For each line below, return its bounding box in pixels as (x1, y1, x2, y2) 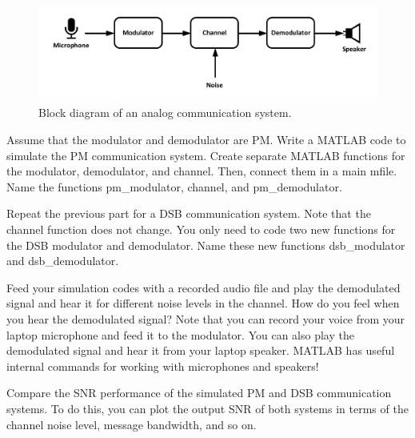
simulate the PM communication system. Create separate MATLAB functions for (6, 147, 405, 163)
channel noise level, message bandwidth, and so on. (6, 416, 257, 432)
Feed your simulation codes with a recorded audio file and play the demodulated (6, 279, 401, 295)
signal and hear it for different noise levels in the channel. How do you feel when (6, 295, 400, 311)
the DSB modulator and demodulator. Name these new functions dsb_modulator (6, 236, 405, 253)
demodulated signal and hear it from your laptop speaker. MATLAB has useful (6, 342, 395, 359)
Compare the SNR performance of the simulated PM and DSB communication (6, 384, 392, 401)
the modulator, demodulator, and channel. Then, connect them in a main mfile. (6, 163, 397, 179)
